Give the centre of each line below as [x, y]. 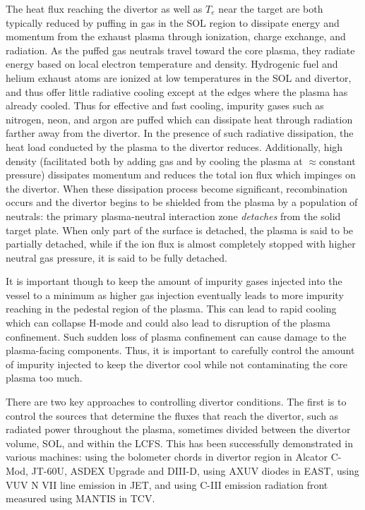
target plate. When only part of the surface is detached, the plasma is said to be [180, 230]
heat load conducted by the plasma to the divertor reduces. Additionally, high [174, 146]
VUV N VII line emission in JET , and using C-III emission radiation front [167, 484]
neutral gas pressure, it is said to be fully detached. [116, 257]
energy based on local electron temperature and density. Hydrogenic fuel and [172, 64]
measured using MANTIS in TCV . [80, 498]
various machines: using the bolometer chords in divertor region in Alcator [167, 457]
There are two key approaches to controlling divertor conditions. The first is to [176, 402]
